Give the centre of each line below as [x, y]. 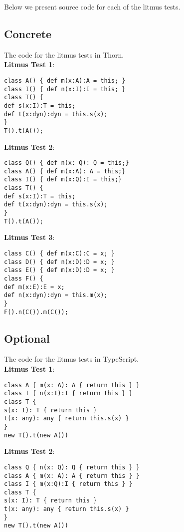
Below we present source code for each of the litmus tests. [92, 7]
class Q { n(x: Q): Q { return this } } [72, 467]
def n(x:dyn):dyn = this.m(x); [56, 295]
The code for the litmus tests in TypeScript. [72, 359]
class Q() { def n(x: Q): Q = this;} [67, 163]
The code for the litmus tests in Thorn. [64, 54]
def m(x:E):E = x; [34, 287]
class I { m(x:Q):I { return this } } [68, 484]
